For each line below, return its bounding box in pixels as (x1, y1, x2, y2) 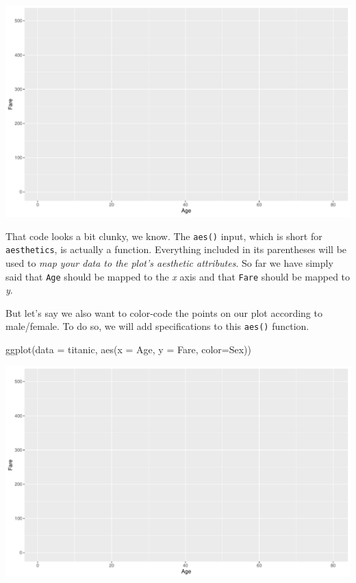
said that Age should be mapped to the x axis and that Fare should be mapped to (5, 269, 351, 283)
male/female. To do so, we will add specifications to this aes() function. (5, 319, 309, 333)
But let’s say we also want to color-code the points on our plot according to (5, 305, 322, 320)
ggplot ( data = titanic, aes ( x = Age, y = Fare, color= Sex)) (5, 342, 252, 357)
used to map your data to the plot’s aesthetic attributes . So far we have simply (5, 256, 333, 270)
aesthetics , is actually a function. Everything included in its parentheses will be (5, 242, 347, 257)
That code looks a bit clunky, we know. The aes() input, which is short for (5, 228, 322, 243)
